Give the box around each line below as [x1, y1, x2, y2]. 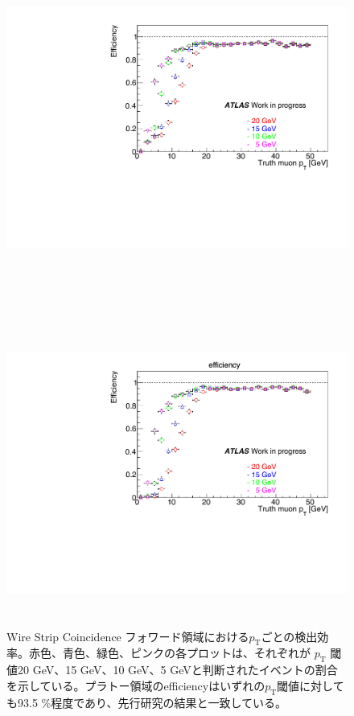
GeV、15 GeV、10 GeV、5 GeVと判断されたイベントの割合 [32, 661, 338, 678]
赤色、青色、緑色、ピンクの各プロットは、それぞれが [28, 644, 311, 661]
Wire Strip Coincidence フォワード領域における [6, 628, 249, 644]
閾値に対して [277, 677, 344, 693]
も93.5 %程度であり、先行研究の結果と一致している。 [6, 693, 287, 710]
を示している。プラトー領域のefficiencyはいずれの [6, 677, 265, 693]
